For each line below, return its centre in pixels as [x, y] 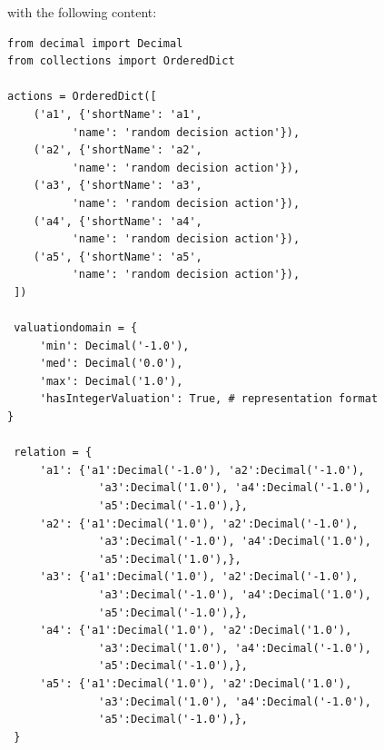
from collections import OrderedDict [121, 61]
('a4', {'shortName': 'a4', [118, 221]
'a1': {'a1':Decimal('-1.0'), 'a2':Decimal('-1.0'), [202, 470]
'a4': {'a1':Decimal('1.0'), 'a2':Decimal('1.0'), [196, 631]
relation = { [53, 453]
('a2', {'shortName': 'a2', [118, 150]
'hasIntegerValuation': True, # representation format [209, 399]
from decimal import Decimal [95, 43]
